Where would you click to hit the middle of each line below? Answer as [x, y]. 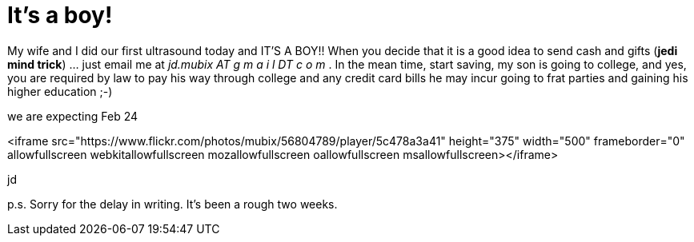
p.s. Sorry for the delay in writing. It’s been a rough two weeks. [172, 204]
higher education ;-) [60, 91]
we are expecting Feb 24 [73, 116]
